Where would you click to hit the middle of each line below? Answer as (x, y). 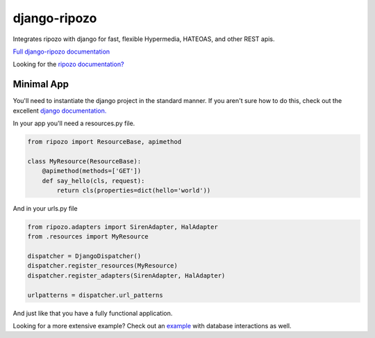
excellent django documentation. (60, 111)
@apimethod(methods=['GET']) (92, 171)
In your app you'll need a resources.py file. (74, 123)
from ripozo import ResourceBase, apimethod (105, 142)
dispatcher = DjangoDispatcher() (84, 256)
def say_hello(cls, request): (93, 180)
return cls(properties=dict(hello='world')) (134, 190)
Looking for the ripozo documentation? (68, 64)
